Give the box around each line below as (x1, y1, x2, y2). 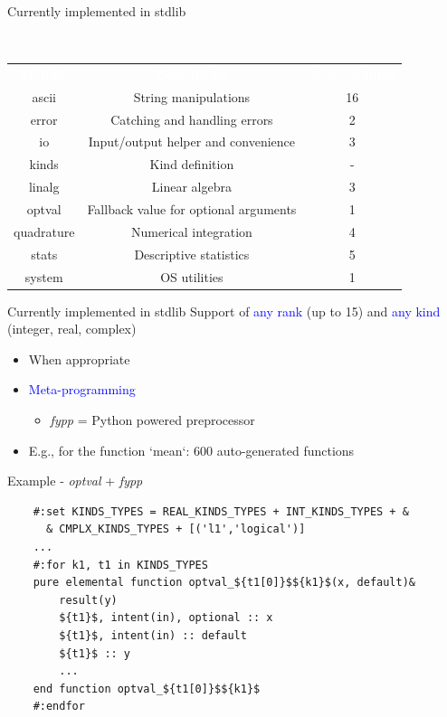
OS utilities (160, 267, 223, 286)
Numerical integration (130, 222, 252, 241)
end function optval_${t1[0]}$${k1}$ (33, 682, 261, 695)
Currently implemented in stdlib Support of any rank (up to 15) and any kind (7, 301, 441, 320)
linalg (28, 177, 60, 196)
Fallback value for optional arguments (87, 200, 297, 218)
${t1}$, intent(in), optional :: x (59, 611, 273, 625)
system (24, 267, 63, 286)
